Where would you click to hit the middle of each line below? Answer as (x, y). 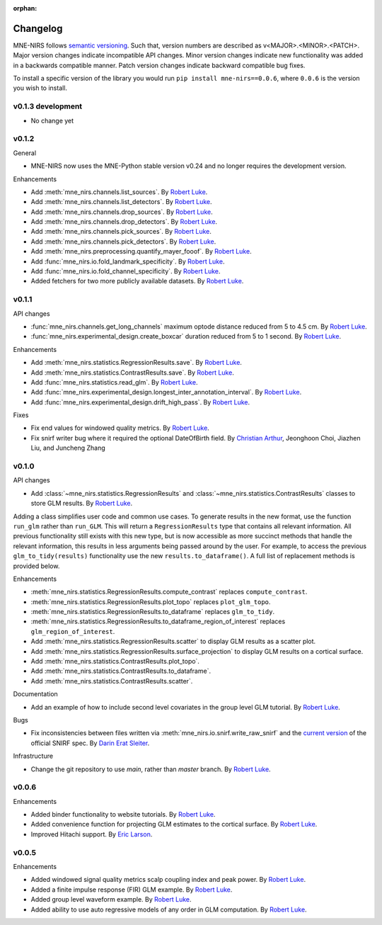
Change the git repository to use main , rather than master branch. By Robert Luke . (151, 769)
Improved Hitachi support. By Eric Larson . (92, 834)
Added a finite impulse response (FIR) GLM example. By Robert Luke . (132, 890)
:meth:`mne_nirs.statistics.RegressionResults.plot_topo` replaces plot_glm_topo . (151, 601)
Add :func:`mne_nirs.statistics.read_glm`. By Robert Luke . (114, 382)
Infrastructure (33, 756)
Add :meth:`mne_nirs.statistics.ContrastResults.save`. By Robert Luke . (133, 373)
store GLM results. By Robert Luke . (82, 504)
